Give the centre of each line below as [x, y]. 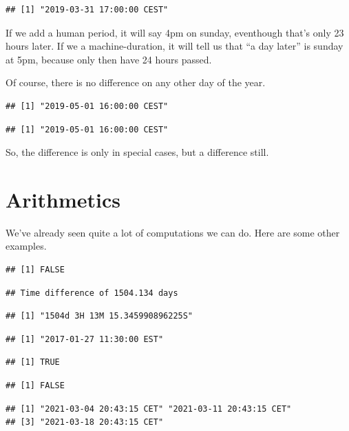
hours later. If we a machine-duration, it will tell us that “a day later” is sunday [174, 46]
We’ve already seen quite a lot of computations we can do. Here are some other [173, 232]
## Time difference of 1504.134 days [92, 293]
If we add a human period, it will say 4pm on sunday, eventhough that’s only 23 [175, 32]
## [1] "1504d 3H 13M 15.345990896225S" [99, 316]
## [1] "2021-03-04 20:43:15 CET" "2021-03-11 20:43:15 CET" [149, 409]
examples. [26, 246]
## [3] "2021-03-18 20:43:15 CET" [85, 422]
